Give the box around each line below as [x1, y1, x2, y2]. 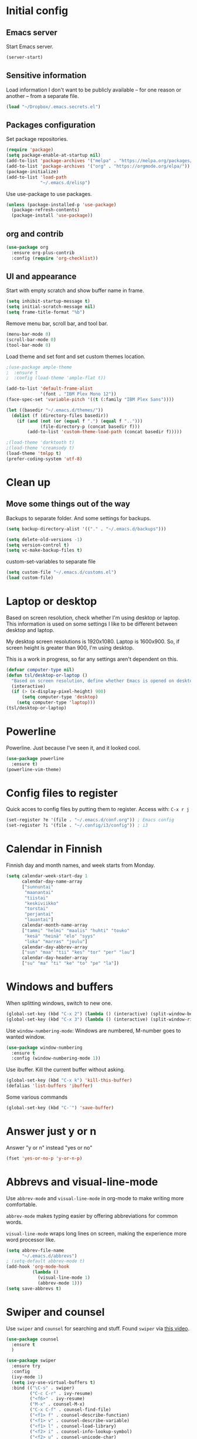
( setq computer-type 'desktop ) [21, 694, 98, 700]
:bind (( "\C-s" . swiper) [11, 1385, 75, 1391]
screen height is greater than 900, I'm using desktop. [6, 644, 134, 651]
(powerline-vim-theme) [6, 766, 62, 772]
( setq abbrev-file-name [6, 1247, 64, 1254]
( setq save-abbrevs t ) [6, 1285, 62, 1292]
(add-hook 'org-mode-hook [6, 1264, 69, 1270]
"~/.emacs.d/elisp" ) [40, 180, 91, 185]
